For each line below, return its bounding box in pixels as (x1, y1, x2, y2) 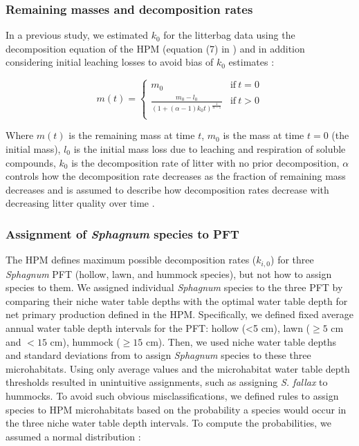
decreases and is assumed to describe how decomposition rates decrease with (6, 182, 329, 196)
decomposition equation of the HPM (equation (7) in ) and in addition (6, 41, 305, 55)
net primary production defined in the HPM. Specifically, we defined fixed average (6, 307, 353, 322)
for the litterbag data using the (163, 28, 295, 42)
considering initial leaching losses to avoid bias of (6, 55, 214, 69)
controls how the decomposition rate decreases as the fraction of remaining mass (6, 169, 346, 183)
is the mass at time (223, 128, 304, 142)
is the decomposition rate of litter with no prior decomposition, (71, 155, 340, 169)
